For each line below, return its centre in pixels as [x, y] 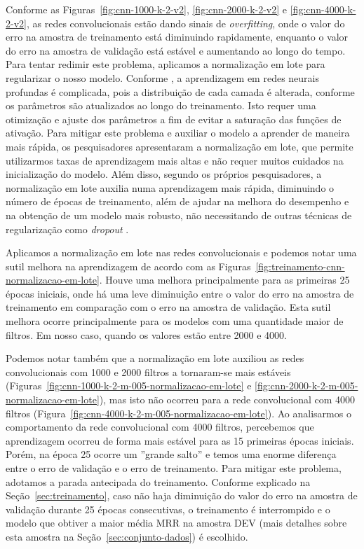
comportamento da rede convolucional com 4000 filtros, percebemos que [160, 427]
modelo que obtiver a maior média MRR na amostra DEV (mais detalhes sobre [176, 523]
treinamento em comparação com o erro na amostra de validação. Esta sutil [168, 307]
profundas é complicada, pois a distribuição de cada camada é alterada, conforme [180, 91]
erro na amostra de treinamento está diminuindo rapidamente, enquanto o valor [177, 37]
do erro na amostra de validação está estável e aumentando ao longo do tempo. [176, 50]
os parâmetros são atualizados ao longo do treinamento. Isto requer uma [161, 105]
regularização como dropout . [67, 229]
